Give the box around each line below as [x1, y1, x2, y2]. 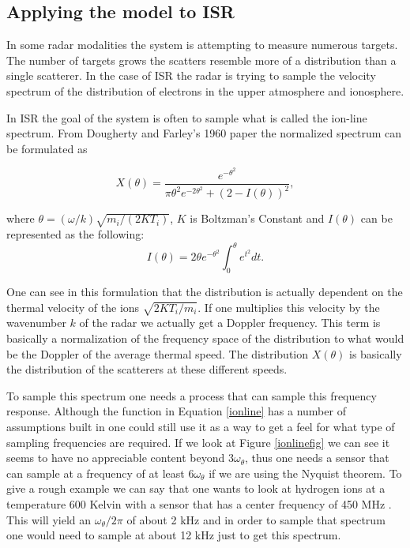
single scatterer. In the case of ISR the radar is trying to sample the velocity [6, 67, 376, 84]
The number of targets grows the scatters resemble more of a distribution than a [6, 51, 397, 68]
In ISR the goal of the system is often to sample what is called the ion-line [6, 109, 367, 126]
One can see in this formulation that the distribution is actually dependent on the [6, 283, 403, 300]
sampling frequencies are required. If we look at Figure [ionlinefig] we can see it [6, 434, 390, 450]
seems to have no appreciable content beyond [6, 449, 225, 466]
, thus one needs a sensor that [245, 449, 389, 466]
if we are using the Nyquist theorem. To [209, 464, 402, 481]
